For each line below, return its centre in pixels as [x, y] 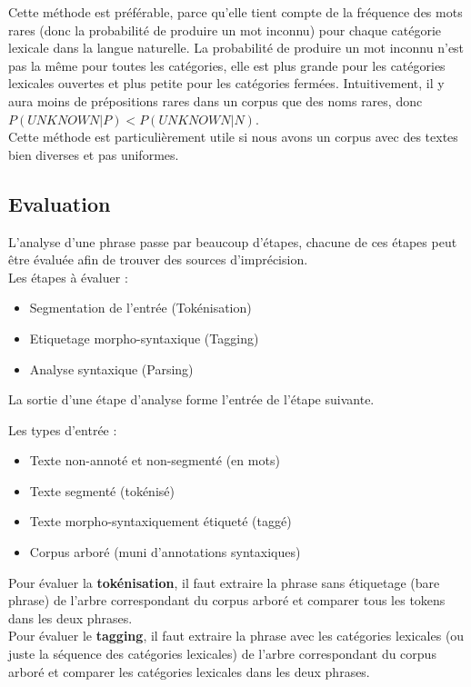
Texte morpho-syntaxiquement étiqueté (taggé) [160, 521]
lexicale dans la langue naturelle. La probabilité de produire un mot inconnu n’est [236, 48]
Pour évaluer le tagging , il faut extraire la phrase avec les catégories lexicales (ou [236, 636]
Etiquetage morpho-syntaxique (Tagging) [144, 338]
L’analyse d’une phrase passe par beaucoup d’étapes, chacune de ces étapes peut [233, 241]
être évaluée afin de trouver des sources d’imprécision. [158, 259]
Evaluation [60, 203]
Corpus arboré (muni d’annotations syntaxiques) [165, 552]
